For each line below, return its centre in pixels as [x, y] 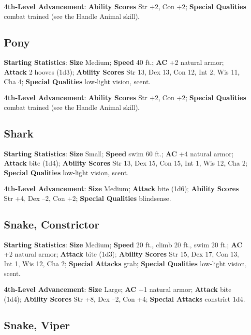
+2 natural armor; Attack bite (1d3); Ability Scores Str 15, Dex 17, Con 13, [122, 254]
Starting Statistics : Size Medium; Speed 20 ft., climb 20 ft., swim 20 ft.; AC [123, 244]
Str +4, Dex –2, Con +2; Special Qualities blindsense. [88, 198]
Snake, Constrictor [52, 224]
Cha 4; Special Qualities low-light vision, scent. [77, 81]
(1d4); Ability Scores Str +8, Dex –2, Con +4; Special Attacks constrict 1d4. [125, 298]
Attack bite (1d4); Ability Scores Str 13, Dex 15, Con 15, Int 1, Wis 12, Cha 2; [126, 163]
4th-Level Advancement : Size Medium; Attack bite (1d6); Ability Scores [121, 189]
